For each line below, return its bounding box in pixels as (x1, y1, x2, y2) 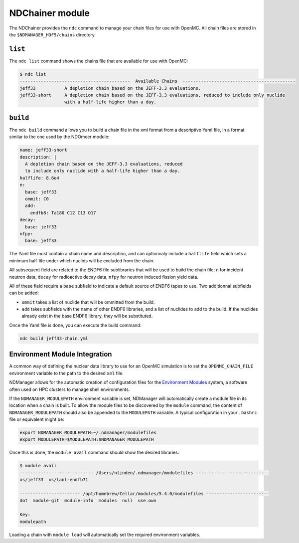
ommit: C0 (25, 196, 49, 201)
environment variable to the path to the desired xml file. (9, 370, 124, 376)
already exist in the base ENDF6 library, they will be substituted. (21, 313, 153, 319)
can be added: (9, 290, 39, 296)
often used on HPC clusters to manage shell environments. (9, 386, 130, 392)
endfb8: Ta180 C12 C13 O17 (30, 210, 97, 215)
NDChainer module (9, 7, 90, 18)
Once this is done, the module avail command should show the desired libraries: (9, 449, 179, 456)
